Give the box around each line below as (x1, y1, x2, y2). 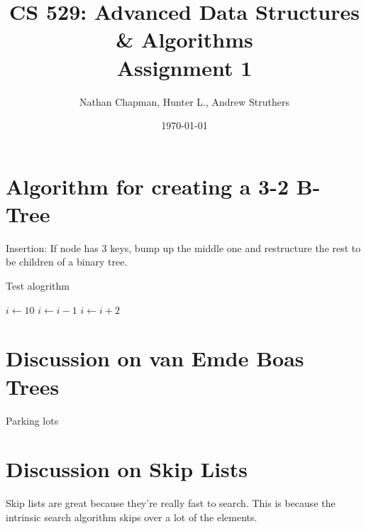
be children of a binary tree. (6, 254, 128, 269)
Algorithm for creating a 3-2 (6, 171, 289, 200)
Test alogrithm (6, 278, 70, 293)
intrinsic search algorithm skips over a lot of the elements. (6, 509, 257, 524)
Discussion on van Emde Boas (6, 344, 304, 373)
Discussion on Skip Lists (6, 454, 248, 484)
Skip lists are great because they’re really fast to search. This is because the (6, 496, 335, 511)
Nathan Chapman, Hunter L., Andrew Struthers (79, 94, 290, 109)
